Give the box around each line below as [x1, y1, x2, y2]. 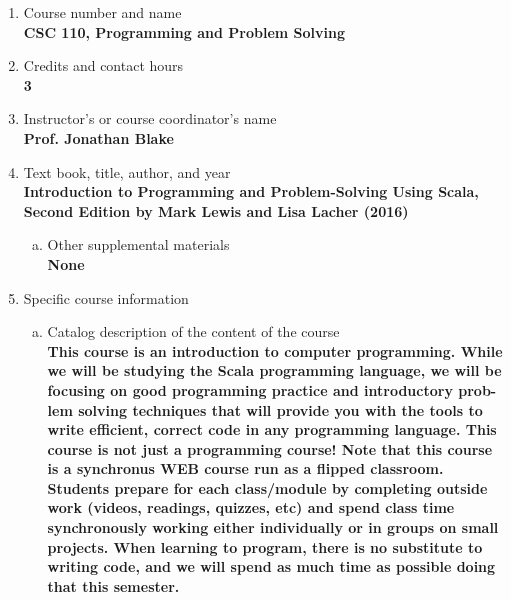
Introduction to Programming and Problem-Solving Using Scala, [23, 181, 479, 202]
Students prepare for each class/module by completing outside [47, 477, 488, 498]
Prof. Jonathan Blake [23, 127, 174, 148]
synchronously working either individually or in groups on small [47, 517, 499, 538]
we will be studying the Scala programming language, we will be [47, 360, 502, 381]
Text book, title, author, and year [23, 161, 231, 182]
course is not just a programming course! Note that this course [47, 438, 493, 459]
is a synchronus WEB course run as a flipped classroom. [47, 458, 444, 479]
